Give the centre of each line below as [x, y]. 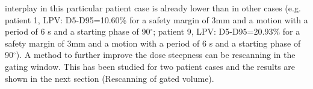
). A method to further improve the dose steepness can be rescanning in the [156, 55]
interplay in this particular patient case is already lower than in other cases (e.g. [153, 8]
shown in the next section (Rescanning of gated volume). [110, 78]
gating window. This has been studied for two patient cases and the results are [150, 66]
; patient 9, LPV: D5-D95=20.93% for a [227, 31]
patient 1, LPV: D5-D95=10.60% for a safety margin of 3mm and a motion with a [156, 19]
